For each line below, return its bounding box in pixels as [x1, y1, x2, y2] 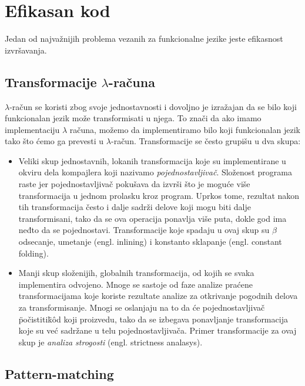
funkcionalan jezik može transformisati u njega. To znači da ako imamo [5, 112, 262, 124]
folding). [18, 247, 49, 259]
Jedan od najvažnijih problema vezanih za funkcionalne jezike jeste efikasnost [5, 32, 283, 45]
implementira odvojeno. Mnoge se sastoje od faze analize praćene [18, 278, 253, 290]
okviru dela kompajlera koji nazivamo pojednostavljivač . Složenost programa [18, 166, 292, 178]
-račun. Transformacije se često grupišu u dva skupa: [111, 135, 301, 147]
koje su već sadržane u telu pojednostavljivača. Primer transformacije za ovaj [18, 324, 297, 337]
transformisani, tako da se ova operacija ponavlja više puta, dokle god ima [18, 212, 287, 224]
